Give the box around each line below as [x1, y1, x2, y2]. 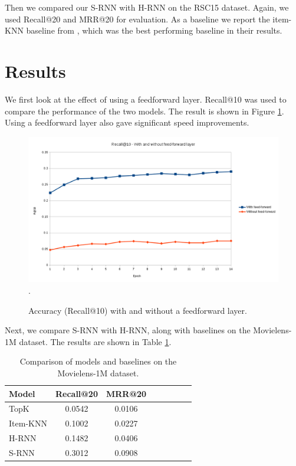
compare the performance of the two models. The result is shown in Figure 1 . [5, 104, 284, 117]
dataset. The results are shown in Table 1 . [19, 335, 172, 347]
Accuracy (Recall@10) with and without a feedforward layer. [28, 304, 247, 316]
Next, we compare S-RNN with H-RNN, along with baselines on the [5, 324, 251, 336]
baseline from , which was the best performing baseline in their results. [26, 24, 282, 37]
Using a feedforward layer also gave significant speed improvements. [5, 116, 249, 129]
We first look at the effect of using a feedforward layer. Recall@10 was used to [5, 93, 287, 105]
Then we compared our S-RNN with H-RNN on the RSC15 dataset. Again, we [5, 1, 289, 13]
